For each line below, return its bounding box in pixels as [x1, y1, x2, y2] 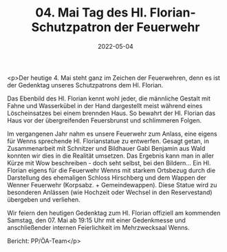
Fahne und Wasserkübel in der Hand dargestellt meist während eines [7, 101, 203, 109]
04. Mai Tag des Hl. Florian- [35, 5, 196, 21]
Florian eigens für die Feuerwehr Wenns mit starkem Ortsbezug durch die [7, 166, 215, 174]
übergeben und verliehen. [7, 195, 80, 204]
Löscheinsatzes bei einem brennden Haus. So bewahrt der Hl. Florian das [7, 109, 215, 117]
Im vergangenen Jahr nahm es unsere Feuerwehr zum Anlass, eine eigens [7, 129, 218, 138]
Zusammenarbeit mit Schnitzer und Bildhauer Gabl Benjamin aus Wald [7, 144, 206, 152]
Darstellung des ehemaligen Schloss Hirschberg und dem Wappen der [7, 174, 206, 182]
